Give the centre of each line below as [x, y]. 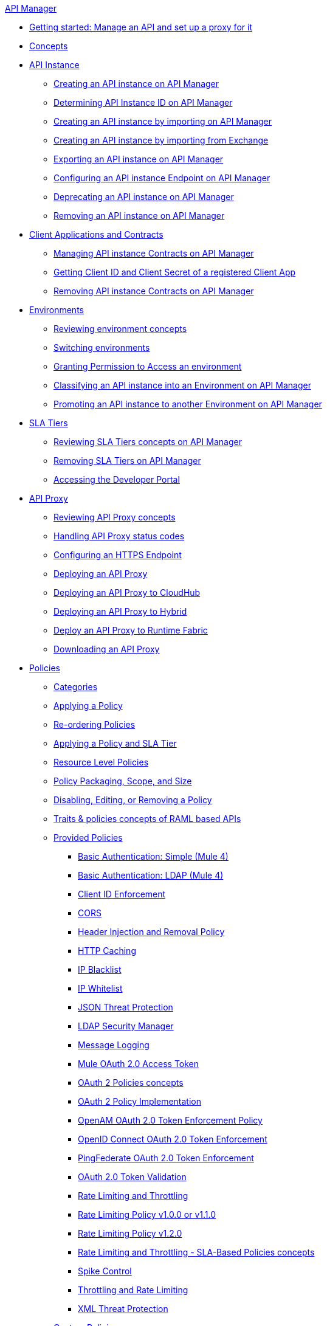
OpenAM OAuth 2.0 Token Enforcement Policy [170, 1120]
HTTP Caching [107, 951]
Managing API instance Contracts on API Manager [154, 253]
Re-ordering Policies [95, 724]
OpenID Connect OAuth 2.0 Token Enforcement [173, 1139]
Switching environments [102, 347]
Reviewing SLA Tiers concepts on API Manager [148, 442]
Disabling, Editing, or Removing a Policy [133, 800]
